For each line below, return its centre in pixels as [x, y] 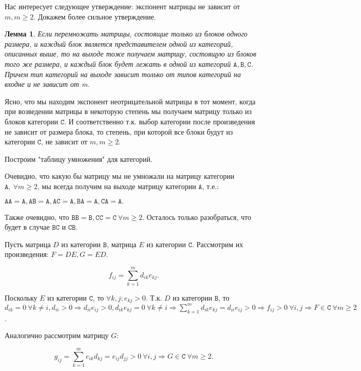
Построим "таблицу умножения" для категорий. [79, 159]
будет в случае [27, 227]
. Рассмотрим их [218, 244]
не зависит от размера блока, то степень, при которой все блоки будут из [119, 131]
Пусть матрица [28, 244]
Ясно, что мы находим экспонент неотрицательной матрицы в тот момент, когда [130, 101]
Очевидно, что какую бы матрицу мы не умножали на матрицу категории [119, 176]
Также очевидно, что [37, 217]
